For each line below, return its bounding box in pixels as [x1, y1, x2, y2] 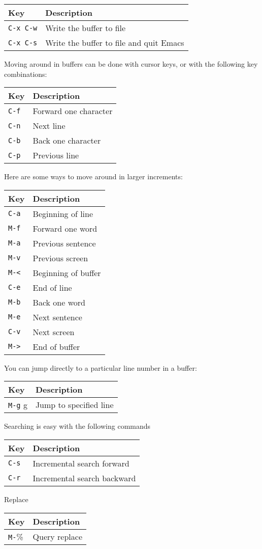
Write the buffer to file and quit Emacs [45, 37, 184, 48]
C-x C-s [8, 38, 38, 47]
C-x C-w [8, 23, 38, 32]
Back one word [32, 296, 85, 308]
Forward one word [32, 222, 97, 234]
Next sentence [32, 311, 82, 323]
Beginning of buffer [32, 266, 101, 279]
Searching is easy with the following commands [4, 421, 151, 431]
